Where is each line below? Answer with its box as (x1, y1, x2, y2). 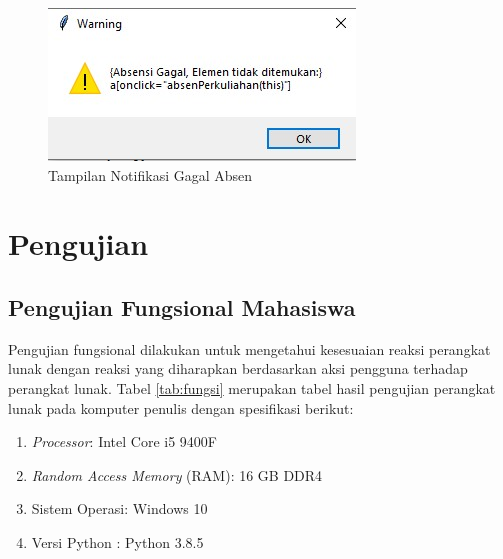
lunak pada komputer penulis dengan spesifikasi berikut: (8, 397, 354, 418)
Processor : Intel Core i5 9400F (31, 431, 217, 452)
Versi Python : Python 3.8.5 (31, 531, 204, 552)
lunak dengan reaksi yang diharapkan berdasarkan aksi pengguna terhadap (8, 358, 468, 379)
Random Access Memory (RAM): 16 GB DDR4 (31, 464, 323, 485)
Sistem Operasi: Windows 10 (31, 498, 208, 519)
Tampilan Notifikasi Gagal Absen (48, 164, 253, 185)
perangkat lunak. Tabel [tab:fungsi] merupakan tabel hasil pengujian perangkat (8, 377, 496, 398)
